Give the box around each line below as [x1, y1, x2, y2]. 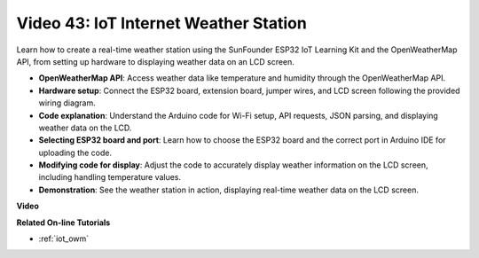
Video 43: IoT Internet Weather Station [16, 13, 308, 33]
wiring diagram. [38, 98, 97, 108]
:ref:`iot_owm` [38, 233, 90, 244]
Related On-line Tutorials [16, 217, 111, 228]
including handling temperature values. [38, 172, 182, 183]
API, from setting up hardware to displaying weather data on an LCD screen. [16, 56, 294, 66]
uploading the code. [38, 147, 113, 158]
